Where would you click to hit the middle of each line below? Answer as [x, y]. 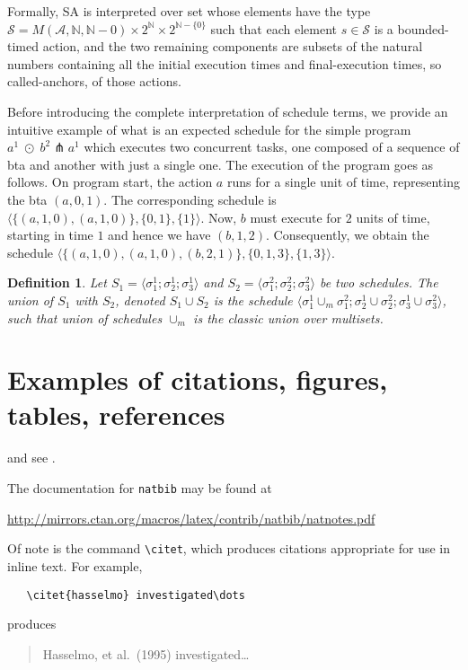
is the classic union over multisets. [288, 317]
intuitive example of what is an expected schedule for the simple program [209, 129]
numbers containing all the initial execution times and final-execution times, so [225, 63]
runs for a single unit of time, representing [343, 182]
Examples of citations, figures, [198, 379]
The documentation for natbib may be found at [140, 488]
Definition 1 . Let [57, 282]
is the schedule [253, 300]
